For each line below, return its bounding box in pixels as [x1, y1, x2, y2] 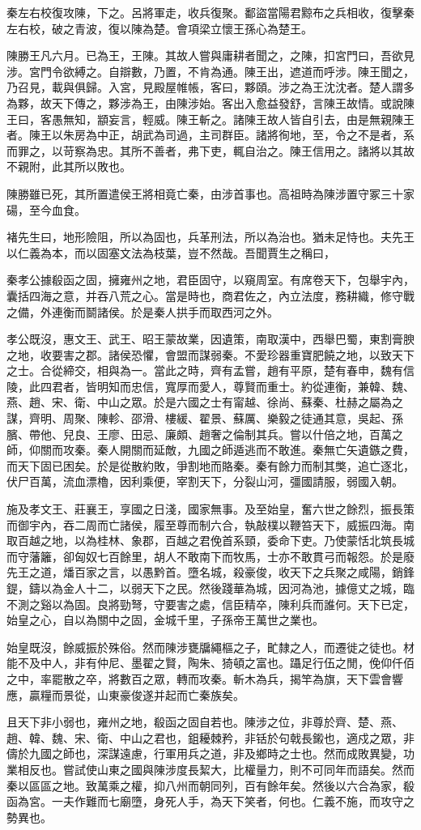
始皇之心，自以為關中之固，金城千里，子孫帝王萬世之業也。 [6, 611, 324, 628]
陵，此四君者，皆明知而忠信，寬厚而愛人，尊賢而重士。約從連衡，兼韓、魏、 [6, 377, 415, 394]
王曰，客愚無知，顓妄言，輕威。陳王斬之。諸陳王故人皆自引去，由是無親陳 [6, 110, 403, 127]
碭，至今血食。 [6, 201, 86, 218]
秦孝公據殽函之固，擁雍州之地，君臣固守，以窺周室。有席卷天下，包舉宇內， [6, 271, 415, 288]
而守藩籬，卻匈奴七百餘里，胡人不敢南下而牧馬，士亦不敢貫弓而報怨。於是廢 [6, 547, 415, 564]
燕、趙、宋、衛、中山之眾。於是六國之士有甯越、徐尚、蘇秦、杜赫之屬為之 [6, 394, 403, 411]
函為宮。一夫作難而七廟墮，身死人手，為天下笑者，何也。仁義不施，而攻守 [6, 793, 403, 810]
